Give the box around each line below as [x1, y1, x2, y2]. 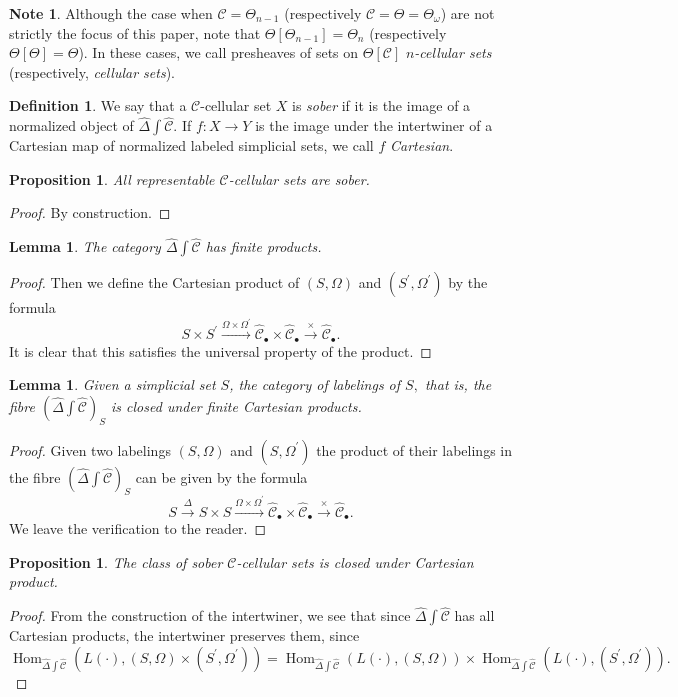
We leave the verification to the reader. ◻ [9, 518, 267, 539]
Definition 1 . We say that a [9, 95, 187, 116]
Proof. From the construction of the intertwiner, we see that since [9, 605, 411, 626]
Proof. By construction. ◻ [9, 202, 171, 223]
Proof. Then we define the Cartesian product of [9, 272, 300, 293]
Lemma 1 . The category [9, 236, 161, 257]
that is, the [424, 374, 492, 395]
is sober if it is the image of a [292, 95, 471, 116]
